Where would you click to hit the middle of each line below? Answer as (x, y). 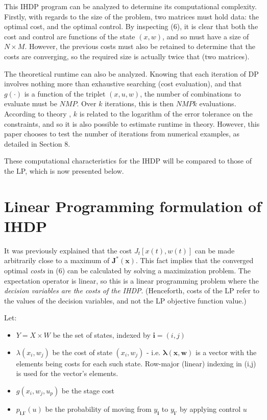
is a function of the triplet (65, 93)
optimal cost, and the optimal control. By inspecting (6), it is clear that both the (131, 26)
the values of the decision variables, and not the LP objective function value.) (125, 300)
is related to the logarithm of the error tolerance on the (166, 113)
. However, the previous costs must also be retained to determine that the (140, 46)
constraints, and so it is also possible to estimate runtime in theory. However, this (132, 123)
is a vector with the (226, 352)
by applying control (210, 409)
